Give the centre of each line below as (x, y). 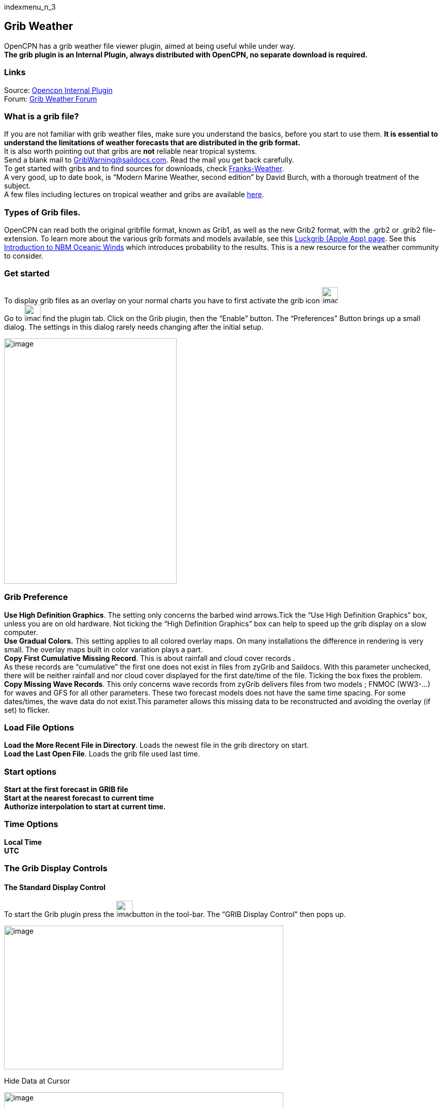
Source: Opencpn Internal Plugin (58, 90)
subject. (18, 186)
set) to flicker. (27, 710)
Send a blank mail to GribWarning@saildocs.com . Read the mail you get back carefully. (149, 160)
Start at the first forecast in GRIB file (66, 789)
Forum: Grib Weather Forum (51, 99)
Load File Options (39, 727)
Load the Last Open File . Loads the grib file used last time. (102, 754)
